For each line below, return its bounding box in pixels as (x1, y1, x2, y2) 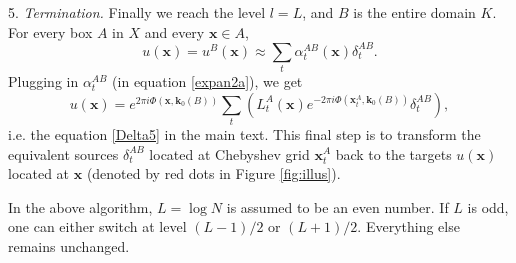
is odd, (467, 196, 509, 217)
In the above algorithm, (8, 196, 153, 217)
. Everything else (357, 216, 460, 237)
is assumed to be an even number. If (226, 196, 449, 217)
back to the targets (335, 143, 452, 164)
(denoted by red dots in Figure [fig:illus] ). (86, 163, 341, 184)
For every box (8, 21, 93, 42)
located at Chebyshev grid (149, 143, 310, 164)
